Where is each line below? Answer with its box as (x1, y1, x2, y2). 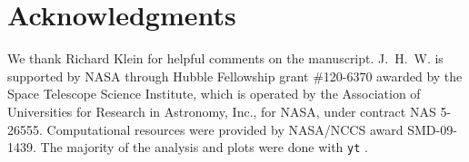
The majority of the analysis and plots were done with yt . (40, 138, 368, 157)
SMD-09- (407, 119, 457, 138)
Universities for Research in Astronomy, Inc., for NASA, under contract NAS (7, 101, 436, 120)
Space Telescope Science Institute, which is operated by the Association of (7, 84, 421, 103)
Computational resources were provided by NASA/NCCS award (46, 119, 404, 138)
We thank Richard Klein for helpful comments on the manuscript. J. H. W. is (7, 49, 444, 68)
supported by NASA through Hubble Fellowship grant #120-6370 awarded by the (7, 66, 463, 85)
